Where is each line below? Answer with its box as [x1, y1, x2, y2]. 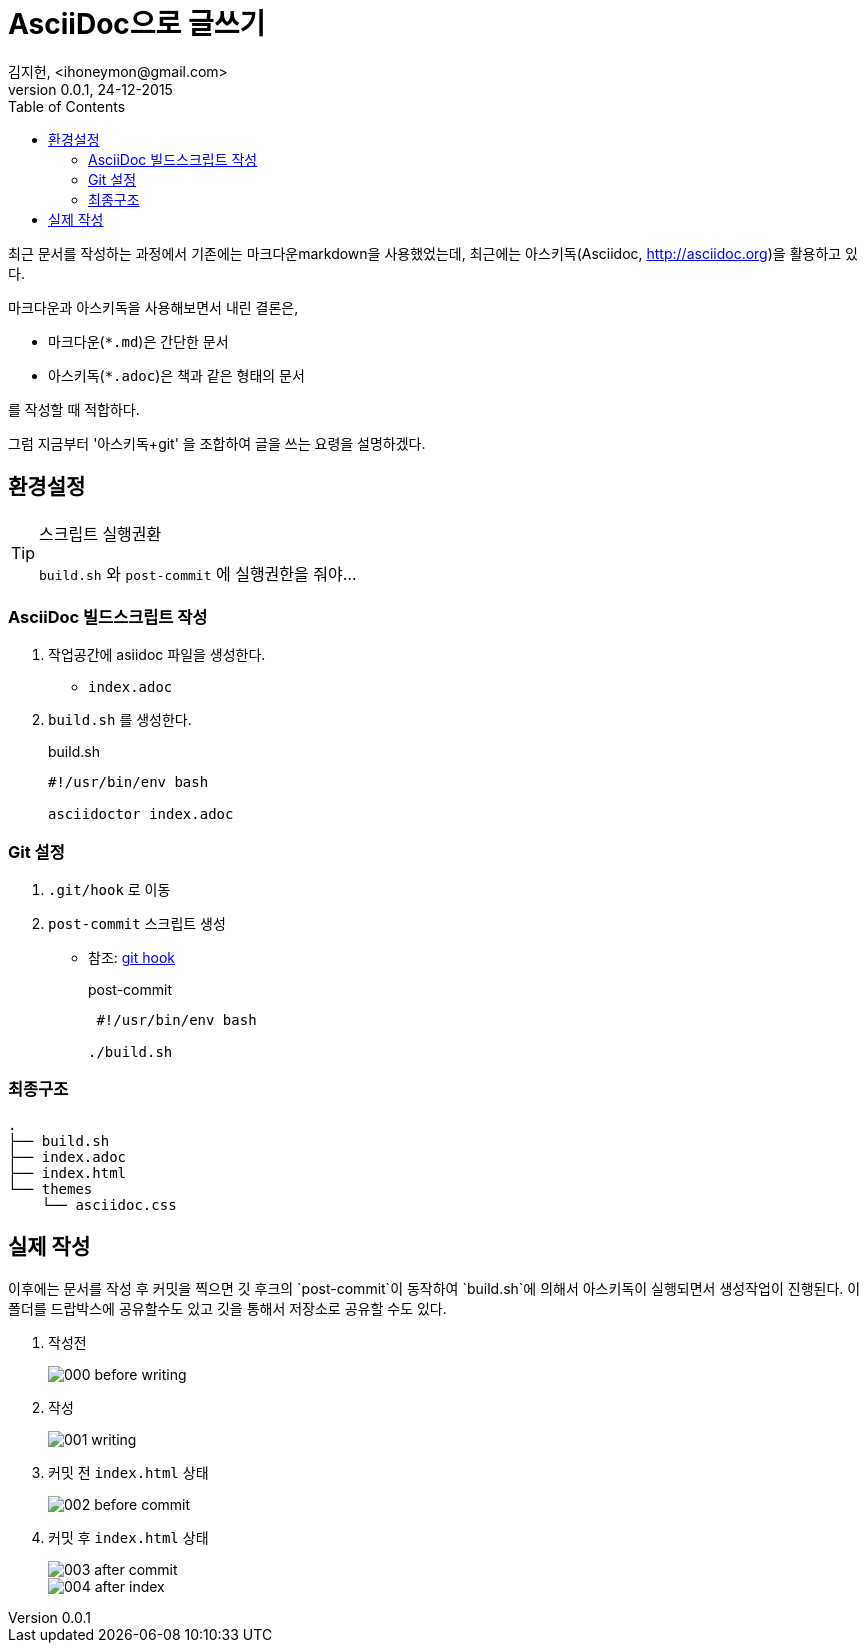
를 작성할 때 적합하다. [8, 400, 140, 418]
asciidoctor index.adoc [48, 806, 234, 823]
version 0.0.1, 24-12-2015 [8, 80, 173, 98]
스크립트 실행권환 [39, 523, 162, 544]
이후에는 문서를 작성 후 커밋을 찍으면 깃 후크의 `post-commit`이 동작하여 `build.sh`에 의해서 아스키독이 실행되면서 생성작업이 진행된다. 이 [8, 1279, 861, 1297]
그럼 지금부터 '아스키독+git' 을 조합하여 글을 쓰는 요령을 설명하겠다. [8, 434, 426, 452]
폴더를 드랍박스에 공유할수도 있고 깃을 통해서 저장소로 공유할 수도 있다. [8, 1299, 447, 1317]
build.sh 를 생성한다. [48, 711, 192, 729]
